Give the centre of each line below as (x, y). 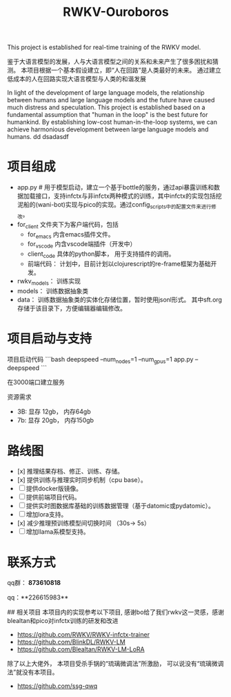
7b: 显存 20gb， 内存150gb (56, 420)
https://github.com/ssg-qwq (57, 686)
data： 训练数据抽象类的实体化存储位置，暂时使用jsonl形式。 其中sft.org (120, 299)
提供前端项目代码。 (53, 497)
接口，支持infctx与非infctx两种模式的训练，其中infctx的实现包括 (125, 196)
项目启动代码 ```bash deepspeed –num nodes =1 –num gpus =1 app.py (100, 360)
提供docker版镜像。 (54, 489)
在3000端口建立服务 (36, 382)
